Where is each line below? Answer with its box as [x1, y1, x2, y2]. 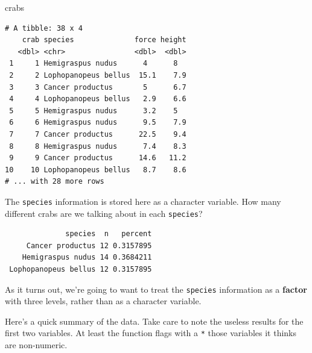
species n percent [65, 230, 152, 239]
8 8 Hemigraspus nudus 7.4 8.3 [9, 142, 186, 151]
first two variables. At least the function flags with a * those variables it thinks [5, 326, 297, 339]
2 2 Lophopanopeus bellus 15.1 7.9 [9, 70, 186, 80]
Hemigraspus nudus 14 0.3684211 [22, 253, 152, 262]
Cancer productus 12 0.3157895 [26, 241, 152, 250]
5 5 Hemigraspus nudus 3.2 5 [9, 106, 178, 115]
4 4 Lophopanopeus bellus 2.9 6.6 [9, 95, 186, 104]
